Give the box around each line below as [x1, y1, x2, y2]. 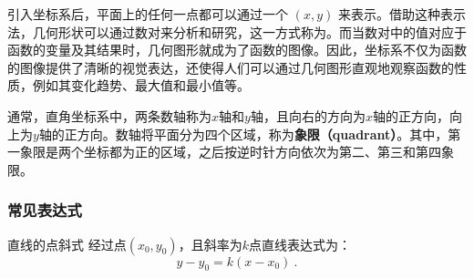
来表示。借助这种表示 [337, 5, 466, 23]
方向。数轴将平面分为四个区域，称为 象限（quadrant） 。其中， [77, 124, 448, 143]
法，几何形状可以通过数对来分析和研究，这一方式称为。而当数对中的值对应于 [7, 22, 467, 41]
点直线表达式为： [248, 234, 351, 253]
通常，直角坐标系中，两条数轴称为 [7, 106, 211, 125]
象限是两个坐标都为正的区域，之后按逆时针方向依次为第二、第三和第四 [19, 142, 441, 161]
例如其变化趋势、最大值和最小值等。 [32, 76, 250, 95]
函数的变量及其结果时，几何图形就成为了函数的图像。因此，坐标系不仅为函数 [7, 40, 467, 59]
